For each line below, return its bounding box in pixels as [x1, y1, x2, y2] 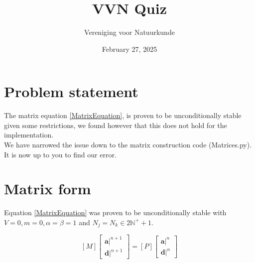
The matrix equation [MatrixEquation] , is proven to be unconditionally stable [4, 110, 242, 121]
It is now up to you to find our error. [4, 149, 117, 159]
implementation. [4, 130, 54, 140]
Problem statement [4, 81, 138, 102]
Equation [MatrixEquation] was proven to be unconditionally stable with [4, 207, 227, 218]
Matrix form [4, 178, 91, 199]
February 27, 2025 [102, 43, 157, 54]
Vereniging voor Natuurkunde [84, 27, 175, 37]
